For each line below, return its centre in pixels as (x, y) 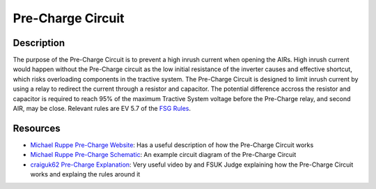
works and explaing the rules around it (85, 174)
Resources (37, 128)
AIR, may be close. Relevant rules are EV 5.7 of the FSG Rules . (102, 109)
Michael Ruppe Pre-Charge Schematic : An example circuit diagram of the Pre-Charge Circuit (163, 155)
